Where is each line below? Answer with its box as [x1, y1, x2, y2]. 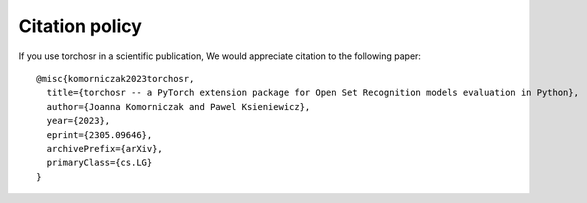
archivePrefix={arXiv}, [46, 143, 164, 154]
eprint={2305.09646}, [46, 129, 153, 140]
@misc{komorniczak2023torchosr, [36, 73, 195, 84]
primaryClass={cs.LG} [46, 157, 153, 169]
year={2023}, [46, 115, 111, 127]
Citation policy [18, 15, 142, 37]
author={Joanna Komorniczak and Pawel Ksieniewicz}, [46, 101, 311, 112]
